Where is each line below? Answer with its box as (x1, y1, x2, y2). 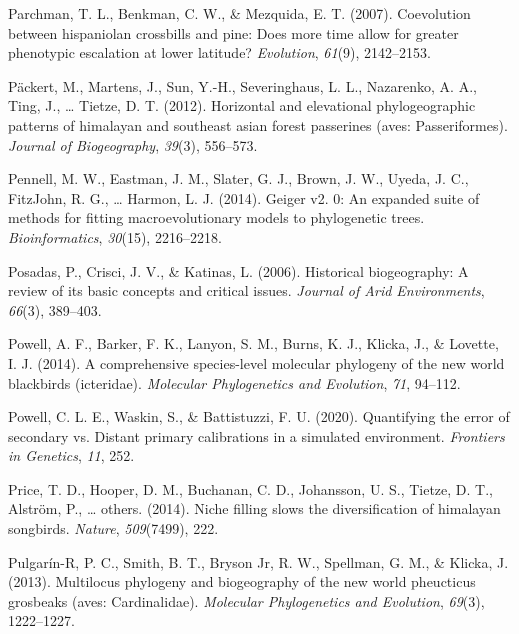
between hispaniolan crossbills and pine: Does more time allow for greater (8, 22, 459, 43)
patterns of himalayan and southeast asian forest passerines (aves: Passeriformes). (8, 114, 508, 135)
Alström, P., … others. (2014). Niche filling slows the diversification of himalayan (8, 498, 501, 519)
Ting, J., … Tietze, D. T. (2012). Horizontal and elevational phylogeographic (8, 95, 476, 116)
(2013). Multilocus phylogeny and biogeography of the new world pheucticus (8, 571, 476, 592)
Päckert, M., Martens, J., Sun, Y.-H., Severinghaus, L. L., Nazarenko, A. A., (8, 75, 477, 96)
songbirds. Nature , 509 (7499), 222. (8, 518, 219, 539)
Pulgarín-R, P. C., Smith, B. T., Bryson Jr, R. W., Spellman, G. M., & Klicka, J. (8, 551, 509, 572)
